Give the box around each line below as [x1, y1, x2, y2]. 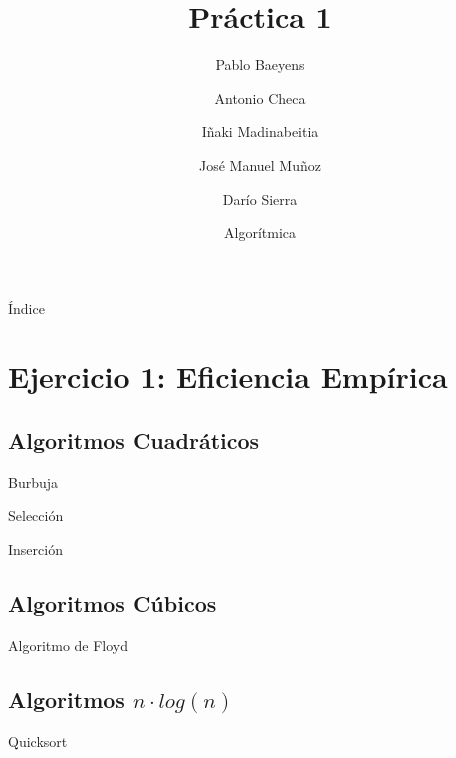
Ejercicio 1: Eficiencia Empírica [8, 356, 448, 397]
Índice [8, 297, 45, 318]
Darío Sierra [222, 188, 298, 209]
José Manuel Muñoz [199, 154, 321, 175]
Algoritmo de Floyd [8, 634, 129, 655]
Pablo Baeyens [215, 54, 305, 75]
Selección [8, 505, 64, 526]
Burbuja [8, 471, 59, 492]
